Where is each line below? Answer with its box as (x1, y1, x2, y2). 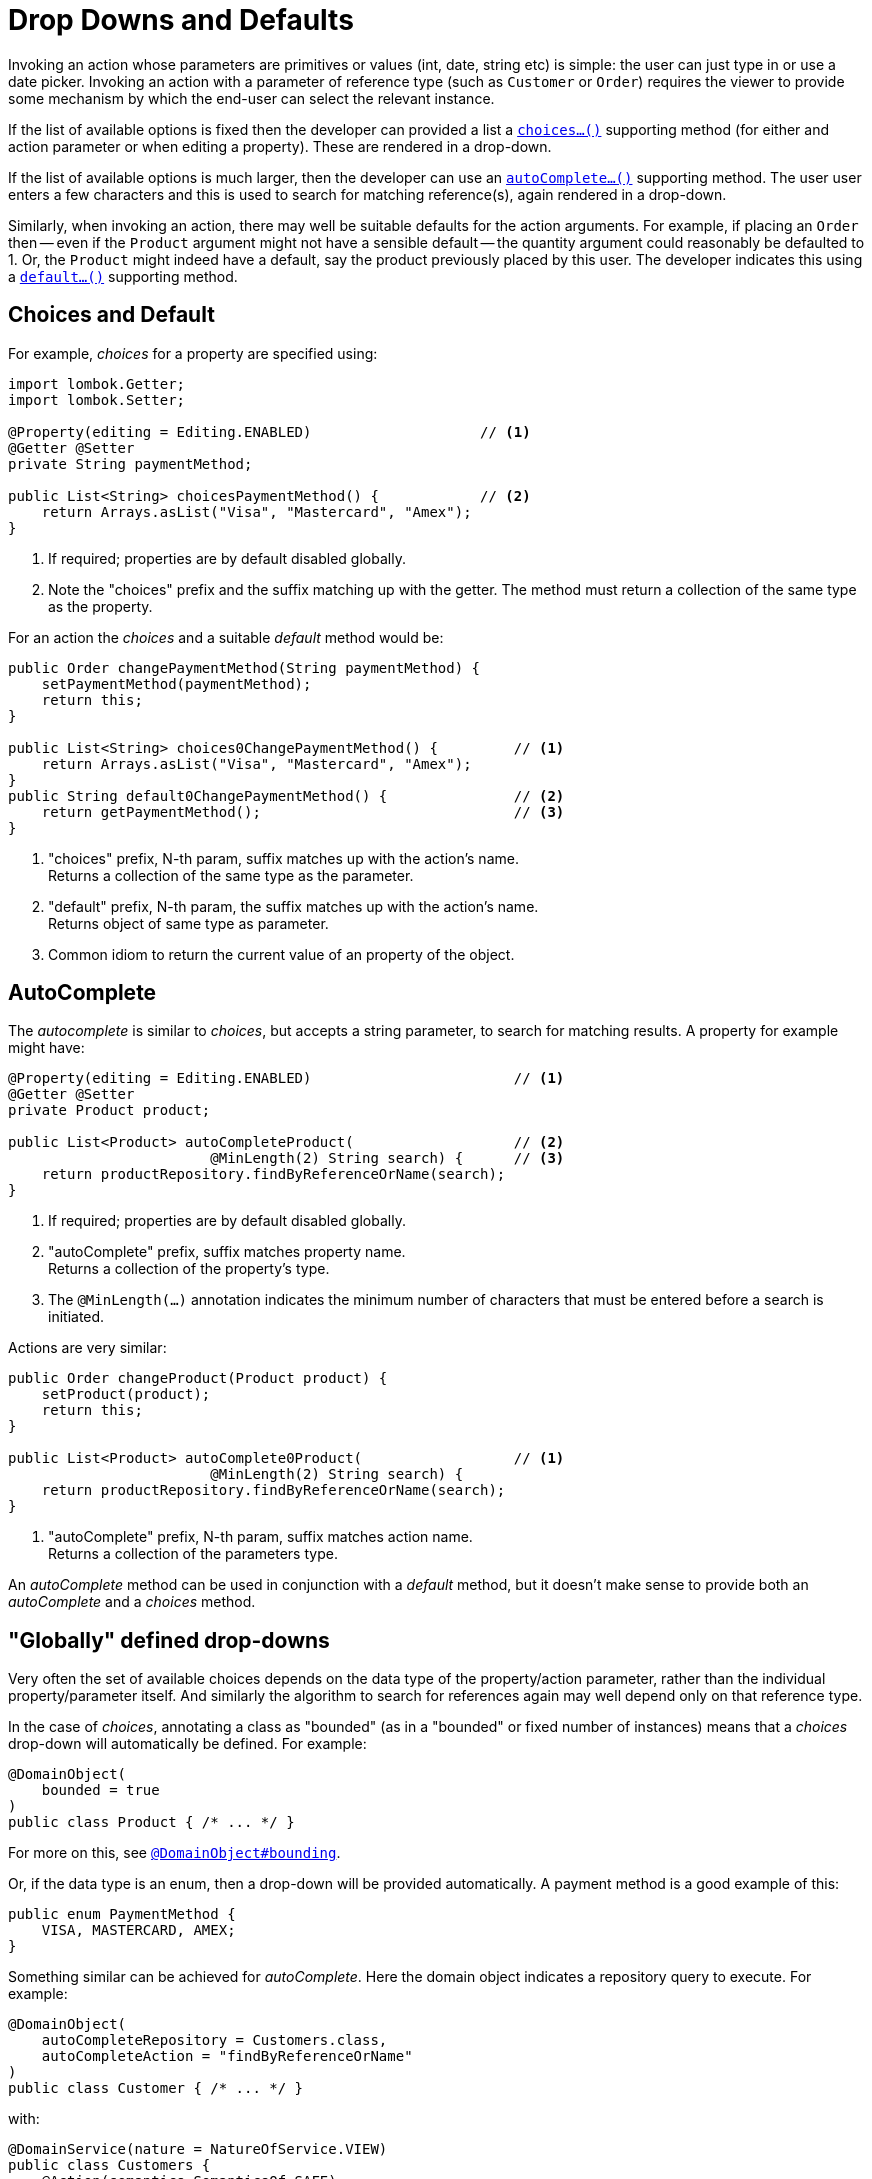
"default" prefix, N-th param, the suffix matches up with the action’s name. (48, 897, 539, 915)
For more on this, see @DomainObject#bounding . (8, 1844, 341, 1862)
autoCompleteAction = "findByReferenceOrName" (41, 2048, 413, 2065)
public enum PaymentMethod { (8, 1906, 236, 1923)
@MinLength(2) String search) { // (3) (210, 1150, 565, 1167)
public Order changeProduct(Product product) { (8, 1370, 388, 1387)
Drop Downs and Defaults (8, 3, 354, 37)
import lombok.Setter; (8, 391, 186, 408)
